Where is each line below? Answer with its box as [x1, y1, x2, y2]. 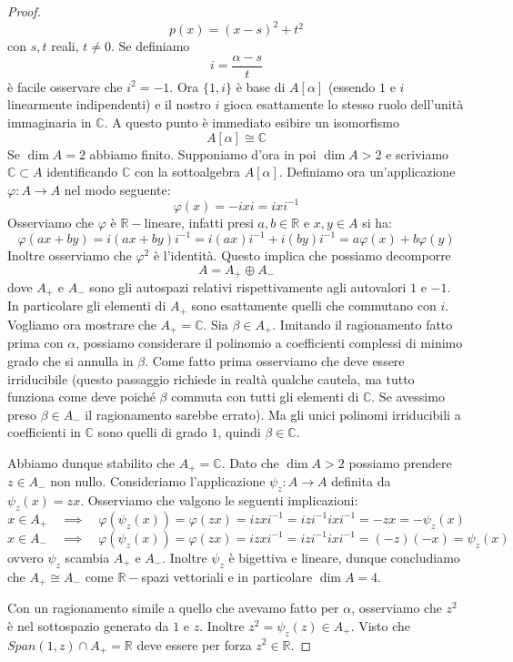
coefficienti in [7, 423, 81, 442]
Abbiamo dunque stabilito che [7, 453, 176, 472]
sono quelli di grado [97, 423, 207, 442]
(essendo [327, 76, 376, 96]
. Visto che [350, 616, 411, 635]
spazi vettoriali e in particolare [141, 566, 313, 586]
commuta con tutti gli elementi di [171, 387, 359, 406]
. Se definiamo [110, 36, 190, 56]
